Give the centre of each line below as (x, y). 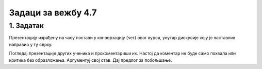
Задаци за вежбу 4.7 (53, 13)
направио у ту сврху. (31, 44)
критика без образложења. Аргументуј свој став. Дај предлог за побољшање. (90, 60)
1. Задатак (26, 26)
